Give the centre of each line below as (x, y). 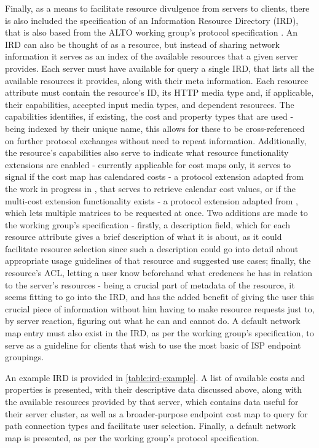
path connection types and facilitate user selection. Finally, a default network (151, 426)
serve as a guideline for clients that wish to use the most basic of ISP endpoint (153, 345)
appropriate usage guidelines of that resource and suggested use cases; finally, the (158, 261)
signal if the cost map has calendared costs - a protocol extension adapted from (154, 176)
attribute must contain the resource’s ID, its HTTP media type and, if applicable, (159, 92)
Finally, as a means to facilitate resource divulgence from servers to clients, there (157, 8)
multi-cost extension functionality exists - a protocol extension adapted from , (152, 200)
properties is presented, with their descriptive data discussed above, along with (153, 389)
